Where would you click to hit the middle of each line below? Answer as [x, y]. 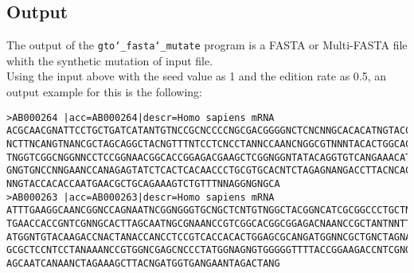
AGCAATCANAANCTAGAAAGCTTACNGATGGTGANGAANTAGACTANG [143, 263]
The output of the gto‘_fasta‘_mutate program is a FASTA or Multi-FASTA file [207, 45]
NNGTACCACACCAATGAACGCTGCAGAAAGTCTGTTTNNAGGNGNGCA [143, 183]
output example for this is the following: [104, 92]
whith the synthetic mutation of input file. [110, 60]
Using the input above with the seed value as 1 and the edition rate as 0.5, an [197, 76]
